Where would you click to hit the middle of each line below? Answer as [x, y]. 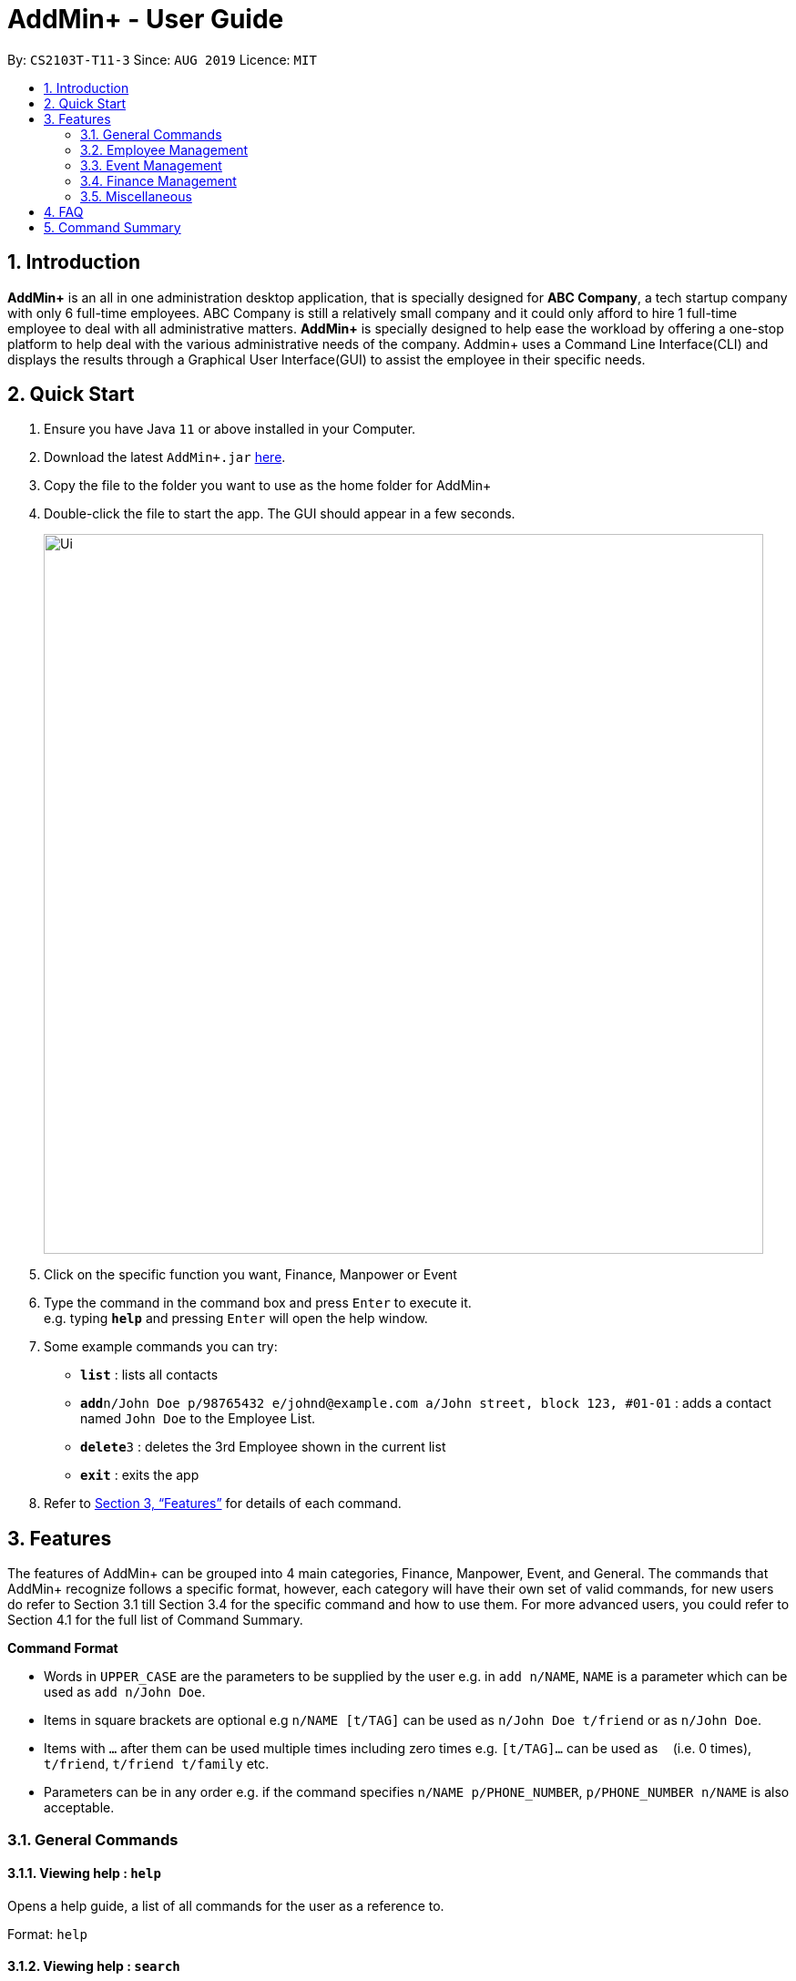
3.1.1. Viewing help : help [84, 1873]
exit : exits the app [140, 1475]
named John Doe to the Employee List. [198, 1419]
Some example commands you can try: [161, 1347]
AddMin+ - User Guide [146, 19]
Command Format [63, 1648]
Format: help [47, 1934]
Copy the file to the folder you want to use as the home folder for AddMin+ [268, 486]
